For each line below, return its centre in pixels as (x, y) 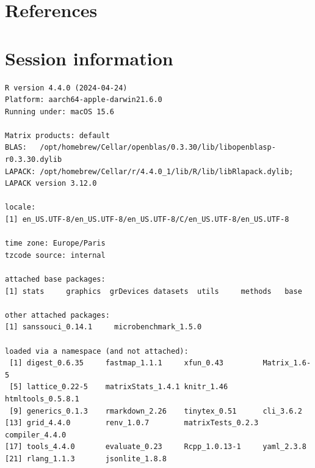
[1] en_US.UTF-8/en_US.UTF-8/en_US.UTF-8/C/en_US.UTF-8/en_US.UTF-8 (147, 220)
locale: (20, 207)
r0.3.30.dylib (34, 160)
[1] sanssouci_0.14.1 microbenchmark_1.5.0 (103, 327)
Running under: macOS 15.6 (60, 112)
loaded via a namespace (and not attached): (97, 351)
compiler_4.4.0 (36, 435)
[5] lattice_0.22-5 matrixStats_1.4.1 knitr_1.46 (119, 387)
